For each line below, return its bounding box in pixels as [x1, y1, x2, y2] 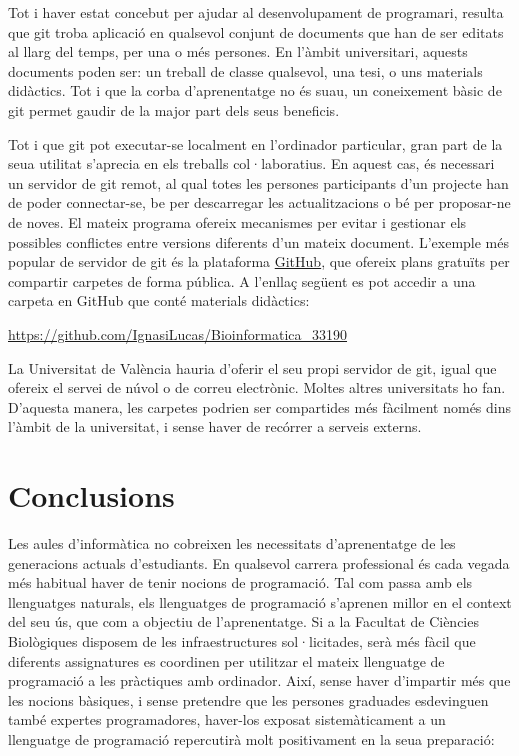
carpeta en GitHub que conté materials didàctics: [8, 290, 310, 311]
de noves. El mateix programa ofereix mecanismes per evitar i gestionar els [8, 211, 467, 232]
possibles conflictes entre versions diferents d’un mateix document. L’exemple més [8, 231, 509, 252]
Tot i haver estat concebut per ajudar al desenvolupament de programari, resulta [8, 2, 504, 22]
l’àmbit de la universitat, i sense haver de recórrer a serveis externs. [8, 416, 422, 437]
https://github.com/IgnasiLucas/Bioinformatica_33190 [8, 323, 348, 344]
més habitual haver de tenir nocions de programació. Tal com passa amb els [8, 572, 473, 593]
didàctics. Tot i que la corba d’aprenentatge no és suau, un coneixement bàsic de [8, 80, 502, 101]
